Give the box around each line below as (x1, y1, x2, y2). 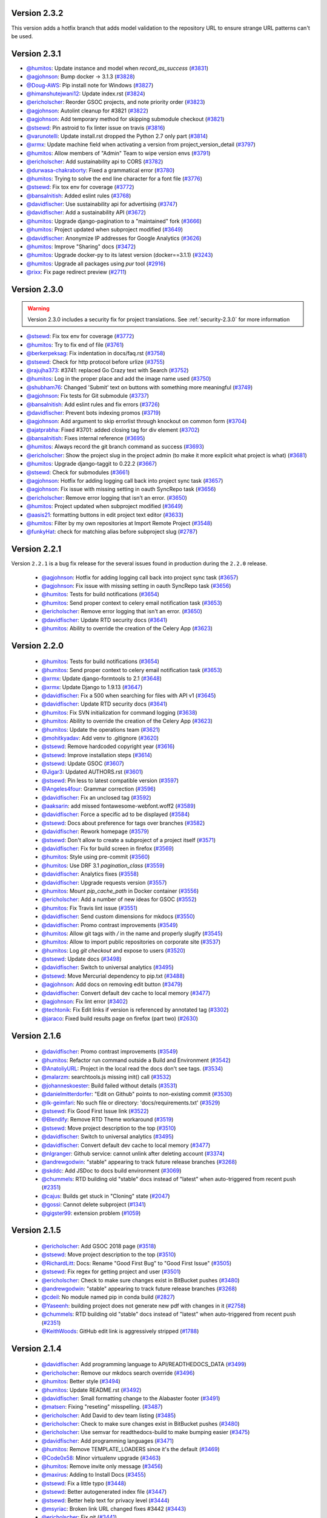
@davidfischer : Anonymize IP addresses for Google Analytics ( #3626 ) (26, 234, 202, 242)
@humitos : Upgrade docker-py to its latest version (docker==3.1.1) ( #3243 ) (26, 251, 213, 259)
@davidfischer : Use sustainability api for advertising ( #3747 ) (26, 200, 178, 208)
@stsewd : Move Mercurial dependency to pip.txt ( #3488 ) (41, 972, 185, 979)
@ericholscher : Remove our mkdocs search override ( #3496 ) (41, 1369, 195, 1377)
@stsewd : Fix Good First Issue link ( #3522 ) (41, 1107, 149, 1114)
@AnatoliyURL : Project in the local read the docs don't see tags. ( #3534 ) (41, 1065, 223, 1072)
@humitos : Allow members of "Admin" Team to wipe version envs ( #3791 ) (26, 149, 211, 157)
